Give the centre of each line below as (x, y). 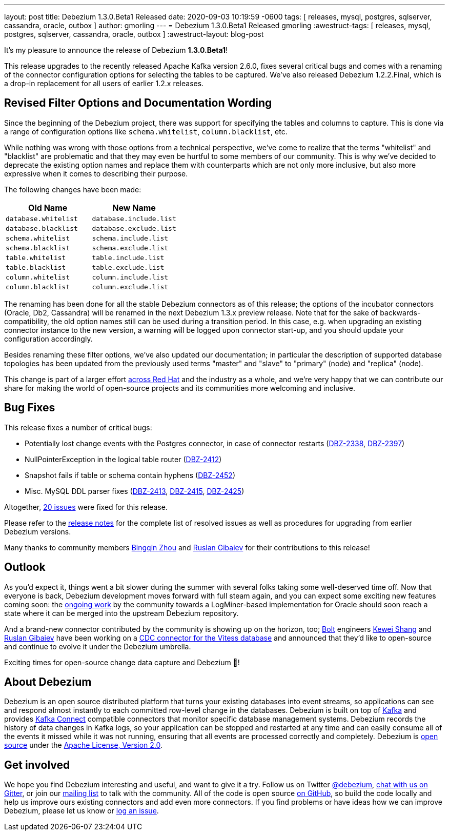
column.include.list (130, 277)
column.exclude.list (130, 287)
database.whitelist (42, 218)
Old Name (48, 207)
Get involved (37, 765)
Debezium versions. (38, 531)
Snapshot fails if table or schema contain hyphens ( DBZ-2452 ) (130, 475)
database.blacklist (42, 228)
